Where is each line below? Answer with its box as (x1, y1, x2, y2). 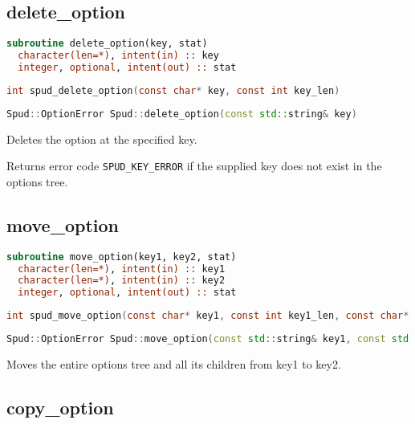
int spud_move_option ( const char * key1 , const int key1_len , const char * (6, 310, 409, 322)
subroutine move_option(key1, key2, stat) (6, 251, 237, 263)
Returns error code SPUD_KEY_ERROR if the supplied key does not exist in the (6, 157, 382, 174)
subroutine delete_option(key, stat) (6, 38, 208, 50)
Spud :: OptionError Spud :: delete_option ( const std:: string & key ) (6, 108, 357, 120)
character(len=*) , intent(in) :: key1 (18, 263, 226, 275)
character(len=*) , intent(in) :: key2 (18, 275, 226, 287)
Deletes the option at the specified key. (6, 130, 197, 147)
